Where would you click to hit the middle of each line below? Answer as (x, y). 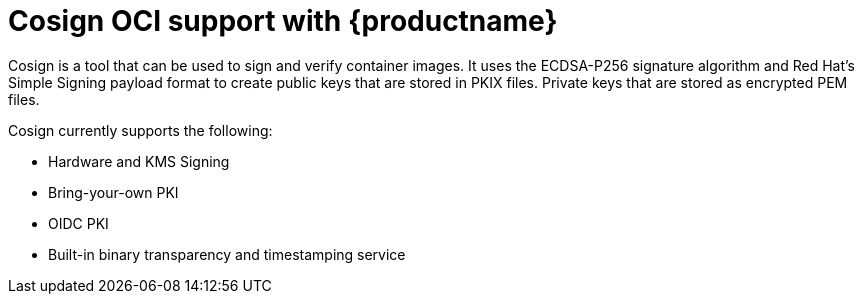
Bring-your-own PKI (113, 192)
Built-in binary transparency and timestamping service (227, 254)
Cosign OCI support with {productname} (283, 21)
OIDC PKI (78, 223)
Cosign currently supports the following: (140, 130)
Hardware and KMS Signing (139, 161)
